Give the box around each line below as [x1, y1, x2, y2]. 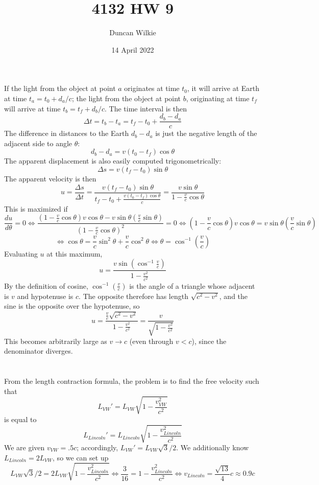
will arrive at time [4, 103, 61, 113]
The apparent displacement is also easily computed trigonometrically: [4, 155, 222, 166]
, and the [219, 290, 248, 301]
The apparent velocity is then [4, 173, 96, 183]
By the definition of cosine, [4, 280, 88, 291]
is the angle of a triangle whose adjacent [129, 280, 255, 291]
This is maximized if [4, 203, 68, 214]
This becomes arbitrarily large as [4, 335, 107, 346]
